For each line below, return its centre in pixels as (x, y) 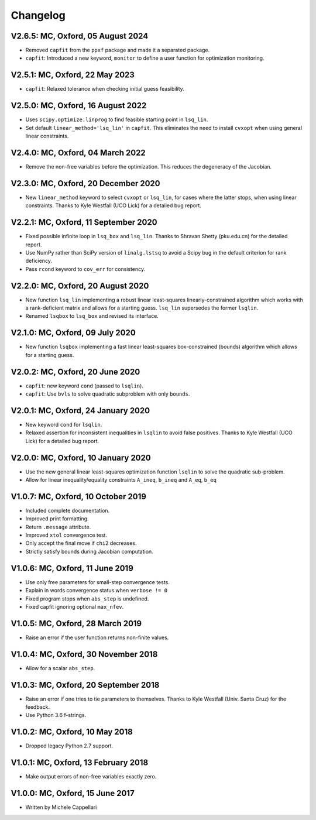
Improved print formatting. (57, 519)
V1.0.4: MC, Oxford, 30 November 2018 (84, 654)
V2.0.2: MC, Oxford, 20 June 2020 (75, 372)
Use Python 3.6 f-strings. (56, 715)
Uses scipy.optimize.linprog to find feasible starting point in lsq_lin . (117, 119)
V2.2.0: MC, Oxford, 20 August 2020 (80, 286)
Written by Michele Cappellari (61, 807)
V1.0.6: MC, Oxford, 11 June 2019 (72, 568)
